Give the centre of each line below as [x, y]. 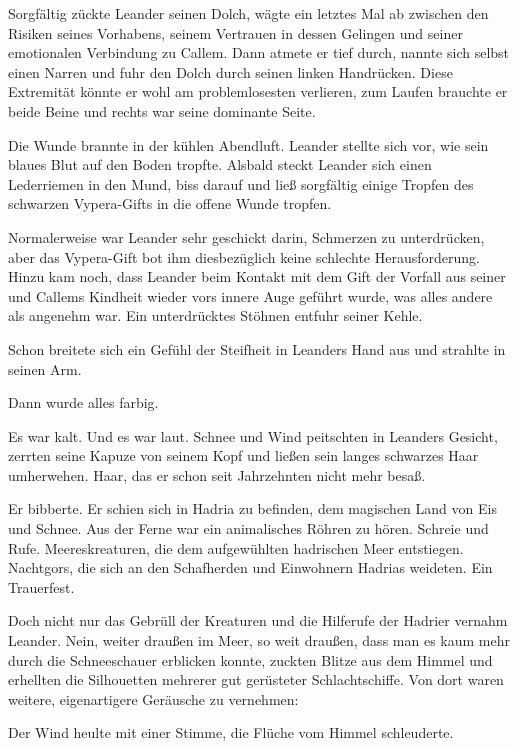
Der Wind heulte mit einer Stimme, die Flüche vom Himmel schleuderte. [231, 732]
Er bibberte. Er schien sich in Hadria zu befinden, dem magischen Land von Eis [252, 508]
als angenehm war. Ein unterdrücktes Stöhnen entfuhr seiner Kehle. [215, 315]
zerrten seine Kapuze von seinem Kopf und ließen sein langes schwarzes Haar [243, 455]
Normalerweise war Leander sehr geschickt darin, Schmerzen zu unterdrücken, [246, 236]
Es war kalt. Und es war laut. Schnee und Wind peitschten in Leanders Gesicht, [253, 435]
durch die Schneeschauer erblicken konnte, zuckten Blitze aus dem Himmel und [250, 659]
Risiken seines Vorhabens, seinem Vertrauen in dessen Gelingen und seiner [235, 32]
